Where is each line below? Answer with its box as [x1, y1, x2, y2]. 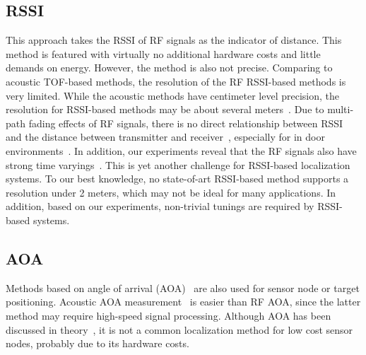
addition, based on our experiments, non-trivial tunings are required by [6, 199, 314, 214]
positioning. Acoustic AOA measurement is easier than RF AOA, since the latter [6, 294, 361, 309]
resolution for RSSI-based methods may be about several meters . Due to [6, 102, 324, 117]
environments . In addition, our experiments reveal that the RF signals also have [6, 143, 357, 158]
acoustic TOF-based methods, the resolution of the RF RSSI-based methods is [6, 74, 346, 88]
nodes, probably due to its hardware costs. [6, 336, 189, 351]
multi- [327, 102, 354, 117]
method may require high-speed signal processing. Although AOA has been [6, 308, 331, 322]
